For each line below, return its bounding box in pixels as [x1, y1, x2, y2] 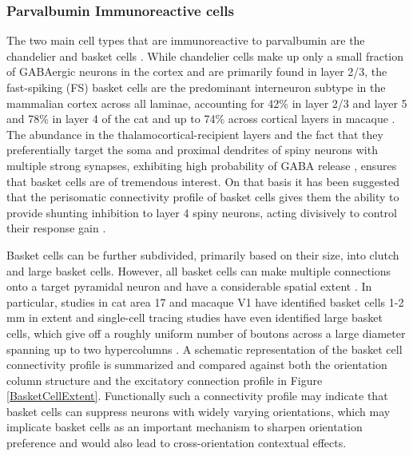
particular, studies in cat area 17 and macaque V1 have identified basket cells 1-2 [6, 293, 404, 310]
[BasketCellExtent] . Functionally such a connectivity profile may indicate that [6, 387, 388, 404]
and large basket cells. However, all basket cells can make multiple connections [6, 262, 391, 279]
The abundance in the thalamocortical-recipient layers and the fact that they [6, 125, 383, 142]
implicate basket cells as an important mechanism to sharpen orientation [6, 418, 363, 435]
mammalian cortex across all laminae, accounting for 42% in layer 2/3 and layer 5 [6, 94, 407, 111]
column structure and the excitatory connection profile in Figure [6, 371, 323, 388]
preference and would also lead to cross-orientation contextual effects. [6, 434, 347, 451]
